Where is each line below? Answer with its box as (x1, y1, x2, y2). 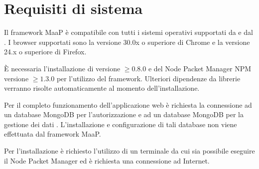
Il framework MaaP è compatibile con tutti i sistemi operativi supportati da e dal (4, 27, 253, 37)
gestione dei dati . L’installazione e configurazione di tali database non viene (4, 119, 237, 129)
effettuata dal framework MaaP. (4, 129, 101, 139)
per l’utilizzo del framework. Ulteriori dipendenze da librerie (56, 73, 241, 83)
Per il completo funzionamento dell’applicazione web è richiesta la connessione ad (4, 99, 252, 110)
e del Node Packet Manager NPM (148, 63, 252, 73)
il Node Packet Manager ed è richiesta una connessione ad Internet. (4, 155, 210, 166)
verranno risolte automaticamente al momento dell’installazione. (4, 83, 200, 93)
